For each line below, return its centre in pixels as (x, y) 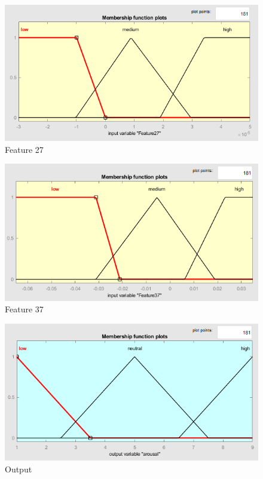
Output (19, 469)
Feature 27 (24, 149)
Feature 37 (24, 309)
